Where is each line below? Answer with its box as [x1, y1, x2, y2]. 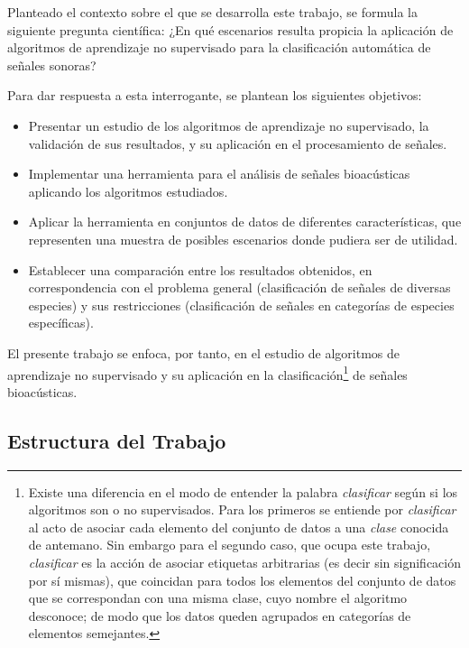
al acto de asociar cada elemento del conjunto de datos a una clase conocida [28, 517, 449, 536]
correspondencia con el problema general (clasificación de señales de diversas [28, 278, 451, 297]
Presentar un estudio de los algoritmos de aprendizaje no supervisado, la [28, 116, 429, 134]
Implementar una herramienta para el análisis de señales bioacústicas [28, 164, 410, 183]
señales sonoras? [7, 55, 97, 74]
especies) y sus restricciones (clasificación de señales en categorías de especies [28, 295, 455, 314]
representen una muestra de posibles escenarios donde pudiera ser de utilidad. [28, 229, 458, 248]
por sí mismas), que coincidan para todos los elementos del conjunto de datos [28, 570, 456, 589]
